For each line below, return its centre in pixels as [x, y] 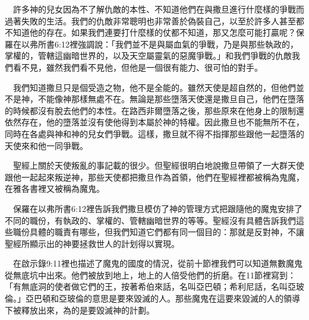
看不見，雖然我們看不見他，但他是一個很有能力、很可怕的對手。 [138, 67]
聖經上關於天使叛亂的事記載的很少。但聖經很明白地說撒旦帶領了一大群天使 [158, 165]
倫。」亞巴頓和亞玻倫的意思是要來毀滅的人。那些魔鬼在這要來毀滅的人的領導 [152, 298]
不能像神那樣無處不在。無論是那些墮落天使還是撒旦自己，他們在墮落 [171, 99]
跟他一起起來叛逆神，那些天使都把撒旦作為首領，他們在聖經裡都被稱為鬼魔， [154, 177]
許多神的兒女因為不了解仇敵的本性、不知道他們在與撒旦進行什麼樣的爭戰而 [158, 9]
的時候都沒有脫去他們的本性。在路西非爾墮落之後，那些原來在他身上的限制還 [154, 110]
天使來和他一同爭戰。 [46, 145]
